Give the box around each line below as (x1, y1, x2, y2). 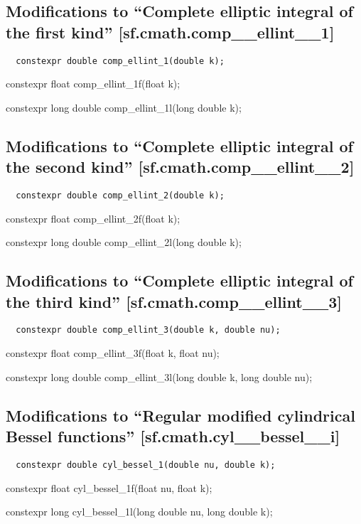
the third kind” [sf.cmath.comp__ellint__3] (6, 290, 342, 312)
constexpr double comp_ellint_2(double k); (16, 191, 225, 201)
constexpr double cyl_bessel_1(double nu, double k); (16, 459, 276, 470)
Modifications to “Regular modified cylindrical (6, 404, 355, 426)
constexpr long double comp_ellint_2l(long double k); (6, 235, 242, 250)
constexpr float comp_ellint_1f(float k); (6, 76, 180, 91)
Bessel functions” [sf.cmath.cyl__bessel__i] (6, 425, 340, 447)
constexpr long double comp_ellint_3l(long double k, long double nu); (6, 369, 313, 384)
